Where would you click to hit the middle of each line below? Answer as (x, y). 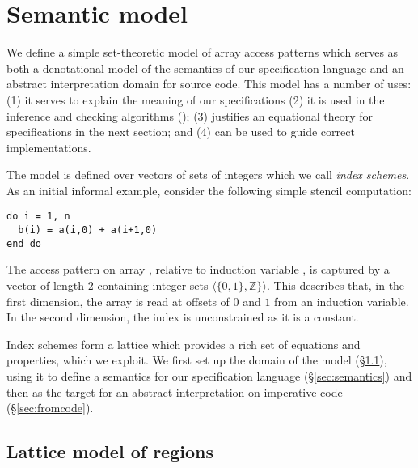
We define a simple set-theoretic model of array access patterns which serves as (203, 52)
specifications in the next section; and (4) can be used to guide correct (181, 132)
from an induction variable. (342, 301)
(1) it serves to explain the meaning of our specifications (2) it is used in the (196, 99)
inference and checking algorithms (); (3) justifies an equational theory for (190, 115)
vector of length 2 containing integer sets (108, 285)
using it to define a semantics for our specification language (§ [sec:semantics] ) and (209, 376)
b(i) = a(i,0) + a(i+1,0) (88, 230)
